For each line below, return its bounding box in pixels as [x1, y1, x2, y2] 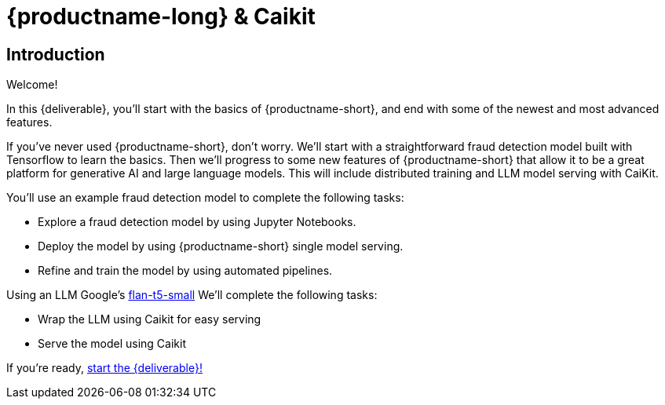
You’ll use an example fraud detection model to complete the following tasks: [6, 191, 404, 205]
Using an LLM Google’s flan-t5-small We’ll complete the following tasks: [6, 288, 378, 302]
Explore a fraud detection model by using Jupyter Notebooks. [38, 215, 356, 229]
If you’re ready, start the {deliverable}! [6, 361, 203, 375]
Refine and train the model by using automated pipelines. [38, 264, 333, 278]
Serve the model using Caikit [38, 337, 186, 351]
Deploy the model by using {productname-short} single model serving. [38, 239, 404, 254]
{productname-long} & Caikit [6, 3, 316, 30]
